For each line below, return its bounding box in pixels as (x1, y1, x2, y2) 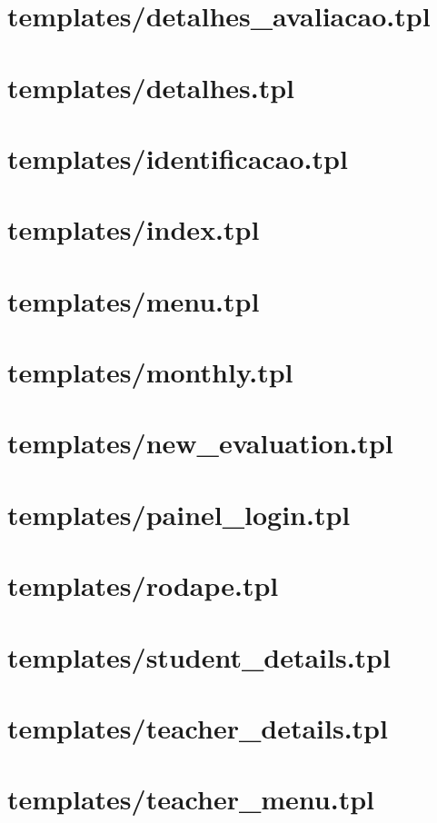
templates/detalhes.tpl (7, 68, 295, 105)
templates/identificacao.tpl (7, 139, 348, 176)
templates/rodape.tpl (7, 567, 279, 604)
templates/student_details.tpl (7, 638, 391, 675)
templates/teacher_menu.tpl (7, 780, 374, 818)
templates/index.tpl (7, 211, 260, 248)
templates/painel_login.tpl (7, 495, 351, 532)
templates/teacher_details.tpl (7, 709, 388, 746)
